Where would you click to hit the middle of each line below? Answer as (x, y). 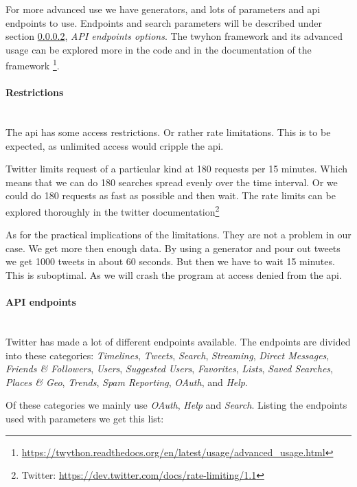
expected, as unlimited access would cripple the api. (115, 145)
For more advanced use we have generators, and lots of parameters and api (163, 9)
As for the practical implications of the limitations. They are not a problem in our (178, 235)
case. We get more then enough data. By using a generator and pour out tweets (173, 248)
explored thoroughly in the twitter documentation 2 (113, 210)
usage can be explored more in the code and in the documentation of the (159, 49)
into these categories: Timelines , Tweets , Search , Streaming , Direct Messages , (168, 355)
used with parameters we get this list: (85, 418)
